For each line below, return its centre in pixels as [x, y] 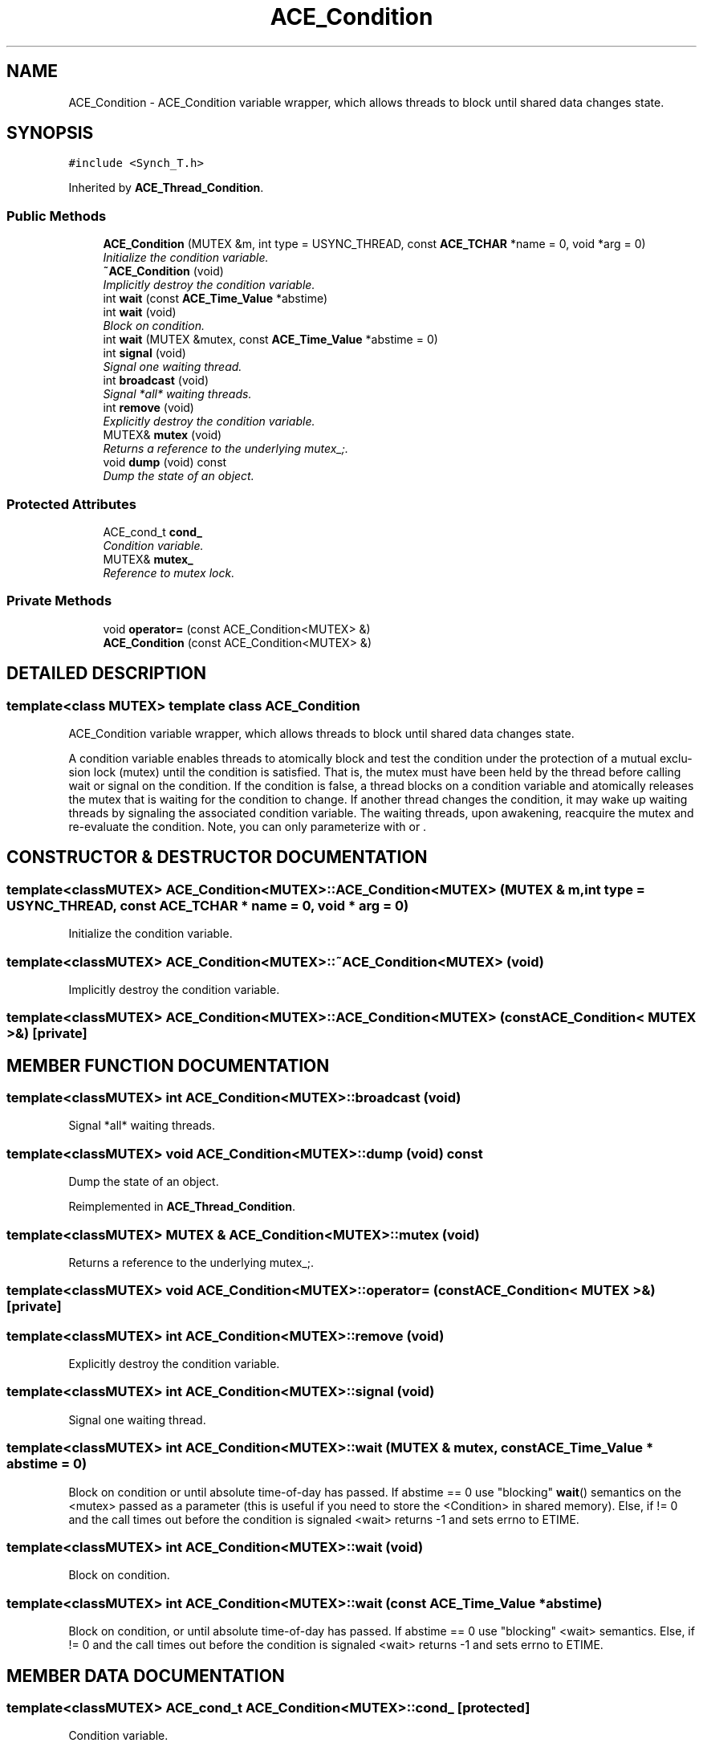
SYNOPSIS [50, 133]
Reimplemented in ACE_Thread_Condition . [182, 1207]
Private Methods [59, 601]
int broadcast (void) [156, 381]
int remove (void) [148, 408]
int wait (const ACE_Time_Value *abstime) [215, 299]
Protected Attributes [71, 504]
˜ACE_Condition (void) [163, 271]
